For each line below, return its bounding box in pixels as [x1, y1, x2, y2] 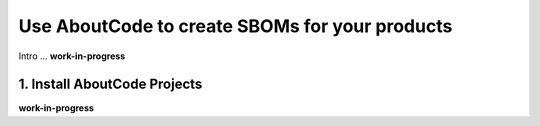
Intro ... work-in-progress [18, 50, 126, 62]
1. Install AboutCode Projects [18, 76, 203, 93]
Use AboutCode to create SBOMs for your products [18, 15, 453, 37]
